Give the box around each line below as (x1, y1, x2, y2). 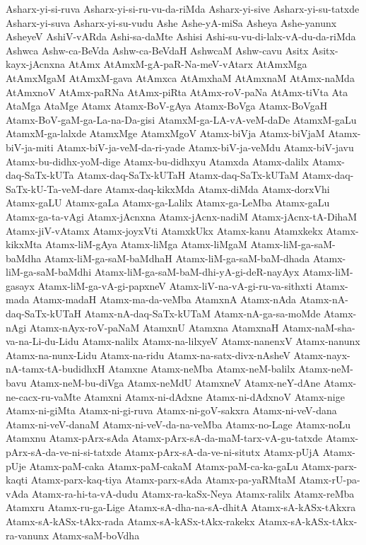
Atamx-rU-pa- (299, 472, 360, 487)
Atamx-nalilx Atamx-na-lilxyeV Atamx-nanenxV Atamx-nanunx (82, 334, 360, 348)
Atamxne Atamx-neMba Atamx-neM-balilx (108, 361, 295, 376)
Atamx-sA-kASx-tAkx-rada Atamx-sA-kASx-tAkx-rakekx (6, 513, 255, 528)
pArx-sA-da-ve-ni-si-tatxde (6, 445, 122, 459)
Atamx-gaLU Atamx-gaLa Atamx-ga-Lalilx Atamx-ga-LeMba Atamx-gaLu (6, 195, 330, 210)
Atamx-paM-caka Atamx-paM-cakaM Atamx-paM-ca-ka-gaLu (29, 458, 298, 473)
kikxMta (6, 237, 42, 252)
